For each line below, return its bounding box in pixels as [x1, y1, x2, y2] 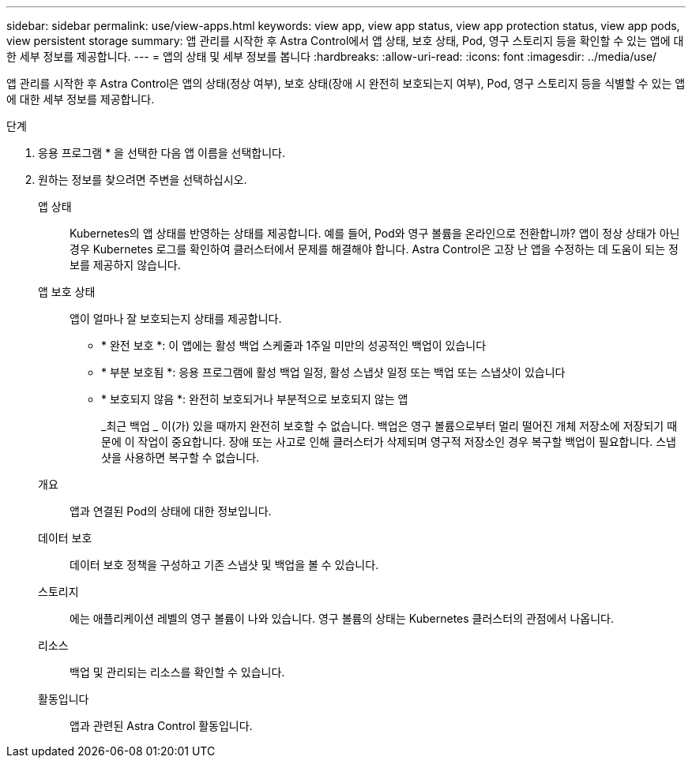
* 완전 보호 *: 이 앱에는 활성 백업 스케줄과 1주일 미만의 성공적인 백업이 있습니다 [101, 339, 487, 352]
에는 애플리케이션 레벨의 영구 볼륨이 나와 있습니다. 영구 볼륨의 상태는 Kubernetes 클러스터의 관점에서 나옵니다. [70, 612, 614, 625]
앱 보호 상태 [38, 285, 96, 298]
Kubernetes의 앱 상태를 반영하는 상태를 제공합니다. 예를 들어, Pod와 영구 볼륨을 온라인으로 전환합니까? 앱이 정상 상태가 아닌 [70, 227, 680, 240]
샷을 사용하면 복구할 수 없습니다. [101, 451, 260, 464]
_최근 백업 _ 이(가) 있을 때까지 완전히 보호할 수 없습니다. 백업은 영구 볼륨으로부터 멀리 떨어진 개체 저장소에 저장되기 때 [101, 419, 678, 433]
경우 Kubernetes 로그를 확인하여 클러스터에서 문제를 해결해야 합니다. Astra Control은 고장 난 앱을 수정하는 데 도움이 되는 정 [70, 242, 679, 256]
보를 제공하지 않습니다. [70, 258, 181, 272]
